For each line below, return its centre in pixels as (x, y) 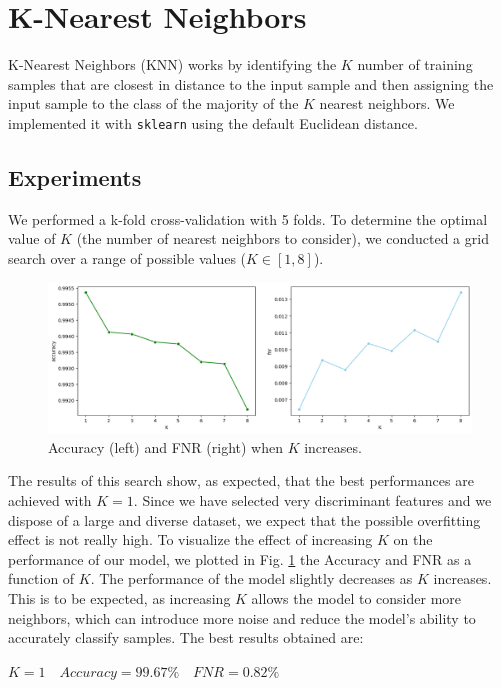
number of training (415, 64)
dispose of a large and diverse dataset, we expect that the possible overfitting (244, 519)
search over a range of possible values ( (127, 257)
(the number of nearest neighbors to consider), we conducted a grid (282, 238)
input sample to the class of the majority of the (153, 103)
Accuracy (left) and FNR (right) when (165, 446)
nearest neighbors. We (387, 103)
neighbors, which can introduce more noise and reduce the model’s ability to (242, 617)
